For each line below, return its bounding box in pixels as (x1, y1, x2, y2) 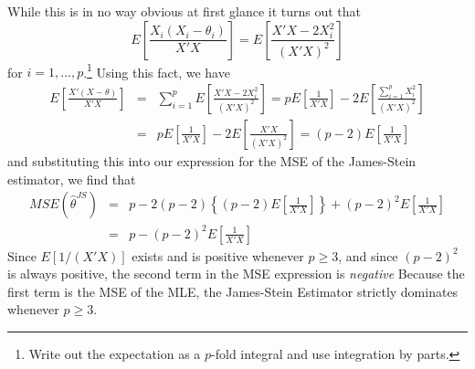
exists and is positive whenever (132, 246, 304, 265)
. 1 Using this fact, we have (83, 59, 230, 81)
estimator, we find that (7, 169, 136, 188)
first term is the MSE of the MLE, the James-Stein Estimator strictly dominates (7, 281, 459, 300)
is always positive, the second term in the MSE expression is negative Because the (7, 264, 465, 283)
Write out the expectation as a (28, 344, 201, 364)
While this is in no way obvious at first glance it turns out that (7, 2, 362, 20)
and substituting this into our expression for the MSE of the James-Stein (7, 151, 417, 170)
